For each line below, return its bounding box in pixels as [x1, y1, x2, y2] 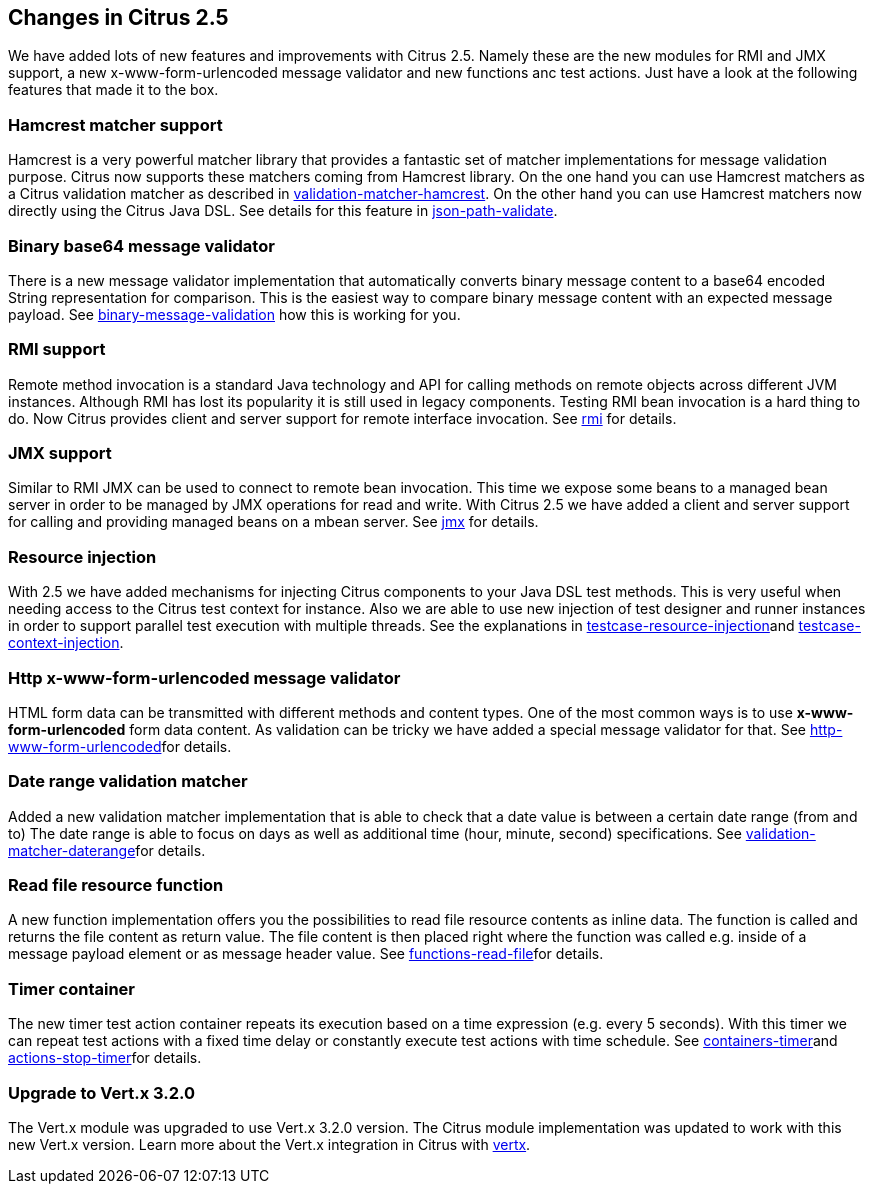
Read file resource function [8, 875, 224, 896]
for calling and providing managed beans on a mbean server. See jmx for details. [8, 513, 539, 531]
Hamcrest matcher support [8, 114, 223, 135]
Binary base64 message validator [8, 235, 275, 256]
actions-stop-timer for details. [8, 1049, 202, 1067]
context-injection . [8, 634, 124, 652]
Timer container [8, 978, 136, 999]
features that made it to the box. [8, 81, 219, 99]
